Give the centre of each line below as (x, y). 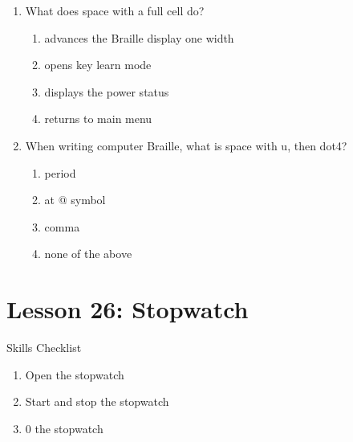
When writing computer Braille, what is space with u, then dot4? (186, 145)
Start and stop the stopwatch (97, 401)
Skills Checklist (44, 348)
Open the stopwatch (75, 374)
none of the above (88, 254)
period (60, 172)
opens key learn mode (98, 65)
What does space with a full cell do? (115, 10)
